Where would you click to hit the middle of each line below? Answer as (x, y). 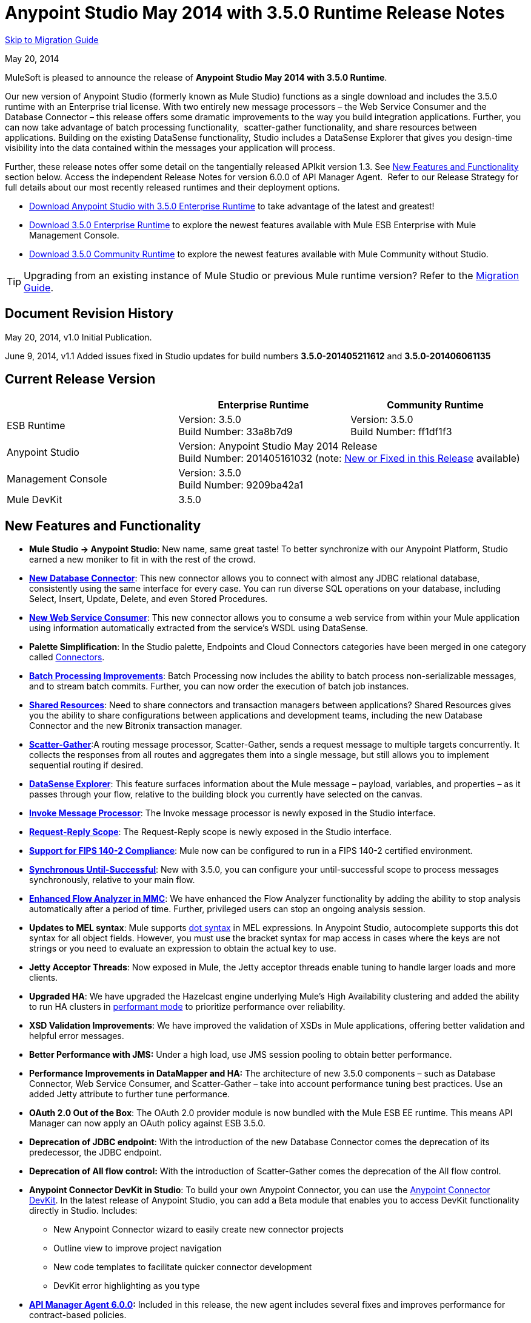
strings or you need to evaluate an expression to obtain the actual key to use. (183, 949)
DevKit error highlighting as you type (127, 1286)
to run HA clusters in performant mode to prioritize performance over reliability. (187, 1007)
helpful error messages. (77, 1036)
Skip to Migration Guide (52, 39)
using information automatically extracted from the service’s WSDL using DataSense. (199, 628)
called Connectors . (67, 657)
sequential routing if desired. (86, 765)
